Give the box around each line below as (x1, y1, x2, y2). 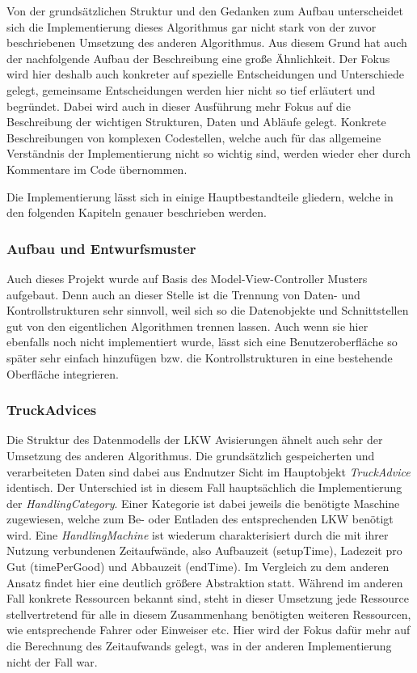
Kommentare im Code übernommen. (6, 160, 187, 177)
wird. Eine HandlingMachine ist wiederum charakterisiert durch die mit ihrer (6, 526, 389, 543)
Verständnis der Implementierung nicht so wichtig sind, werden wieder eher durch (6, 145, 411, 162)
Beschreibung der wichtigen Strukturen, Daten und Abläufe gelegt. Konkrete (6, 113, 386, 130)
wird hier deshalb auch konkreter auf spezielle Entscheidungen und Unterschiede (6, 66, 404, 83)
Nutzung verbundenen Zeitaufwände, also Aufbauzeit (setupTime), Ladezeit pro (6, 542, 402, 559)
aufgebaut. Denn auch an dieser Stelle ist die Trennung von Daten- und (6, 286, 360, 303)
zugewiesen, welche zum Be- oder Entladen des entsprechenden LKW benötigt (6, 510, 394, 527)
